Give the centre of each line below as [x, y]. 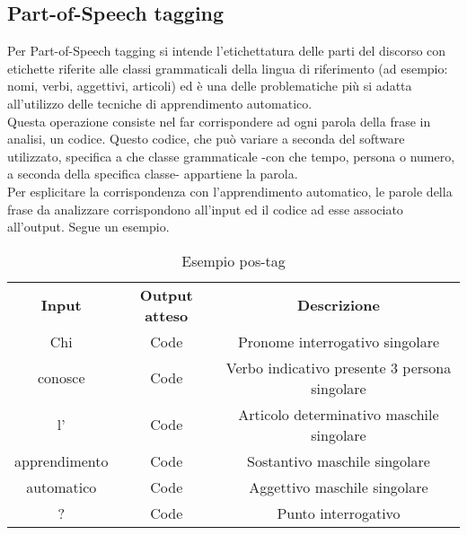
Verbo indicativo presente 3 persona [339, 367]
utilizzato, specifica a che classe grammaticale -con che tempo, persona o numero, [231, 156]
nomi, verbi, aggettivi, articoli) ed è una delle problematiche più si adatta [210, 86]
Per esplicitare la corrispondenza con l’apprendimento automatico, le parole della [230, 191]
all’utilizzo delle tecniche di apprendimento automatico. [160, 103]
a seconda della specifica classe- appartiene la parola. [153, 174]
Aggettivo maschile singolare [339, 487]
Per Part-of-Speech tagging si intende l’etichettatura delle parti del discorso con [227, 51]
